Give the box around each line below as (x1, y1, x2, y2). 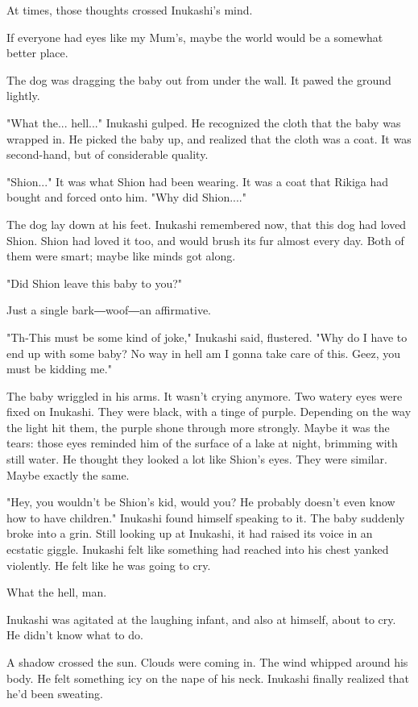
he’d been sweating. (6, 685, 103, 702)
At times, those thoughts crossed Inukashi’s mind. (6, 2, 253, 18)
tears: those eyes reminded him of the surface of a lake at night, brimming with (6, 435, 398, 451)
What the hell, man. (6, 584, 107, 601)
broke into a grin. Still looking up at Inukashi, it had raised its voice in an (6, 525, 373, 542)
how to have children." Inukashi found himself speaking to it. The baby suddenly (6, 509, 405, 526)
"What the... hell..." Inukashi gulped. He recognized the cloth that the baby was (6, 114, 401, 131)
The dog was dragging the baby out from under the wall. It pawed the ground (6, 71, 391, 88)
